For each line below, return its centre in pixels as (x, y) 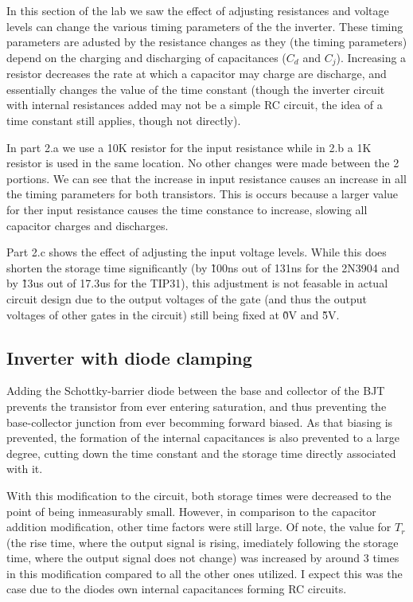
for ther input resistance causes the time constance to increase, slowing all (187, 209)
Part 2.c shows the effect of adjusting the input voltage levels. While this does (197, 252)
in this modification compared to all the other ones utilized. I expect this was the (205, 573)
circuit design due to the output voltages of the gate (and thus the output (187, 298)
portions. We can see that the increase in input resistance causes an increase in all (206, 178)
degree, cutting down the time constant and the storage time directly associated (201, 453)
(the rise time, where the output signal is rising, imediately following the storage (203, 542)
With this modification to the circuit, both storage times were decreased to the (199, 495)
